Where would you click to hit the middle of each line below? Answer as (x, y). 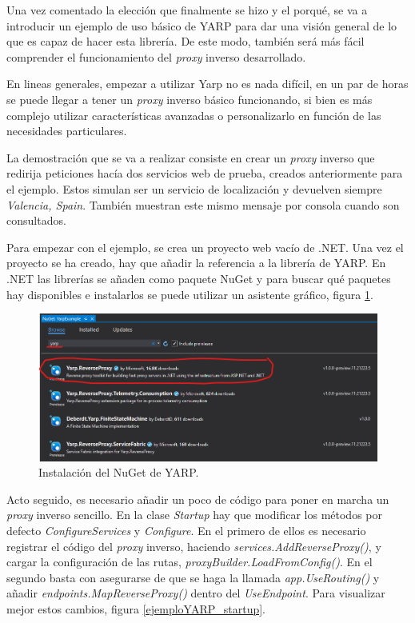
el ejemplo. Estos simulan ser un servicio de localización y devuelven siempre (194, 188)
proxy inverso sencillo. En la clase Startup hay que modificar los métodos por (194, 515)
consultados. (36, 220)
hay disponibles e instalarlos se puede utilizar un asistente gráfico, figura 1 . (190, 294)
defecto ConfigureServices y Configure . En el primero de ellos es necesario (186, 530)
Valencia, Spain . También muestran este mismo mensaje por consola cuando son (203, 204)
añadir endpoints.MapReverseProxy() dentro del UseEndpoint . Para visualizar (196, 593)
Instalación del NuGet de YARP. (119, 472)
